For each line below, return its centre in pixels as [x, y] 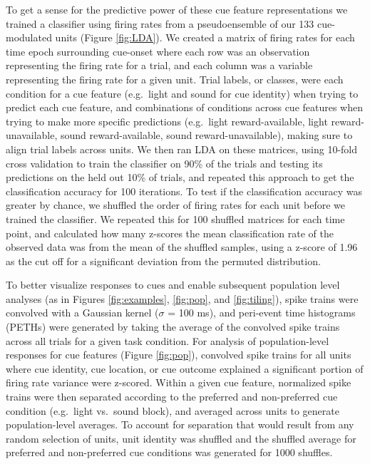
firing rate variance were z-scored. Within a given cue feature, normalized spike [179, 382]
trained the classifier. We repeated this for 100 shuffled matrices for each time [175, 218]
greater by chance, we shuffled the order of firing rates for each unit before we [176, 205]
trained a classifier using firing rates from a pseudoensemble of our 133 [160, 23]
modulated [29, 37]
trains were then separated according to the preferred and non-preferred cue [172, 397]
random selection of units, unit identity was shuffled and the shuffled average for [181, 438]
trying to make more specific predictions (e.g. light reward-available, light [167, 121]
